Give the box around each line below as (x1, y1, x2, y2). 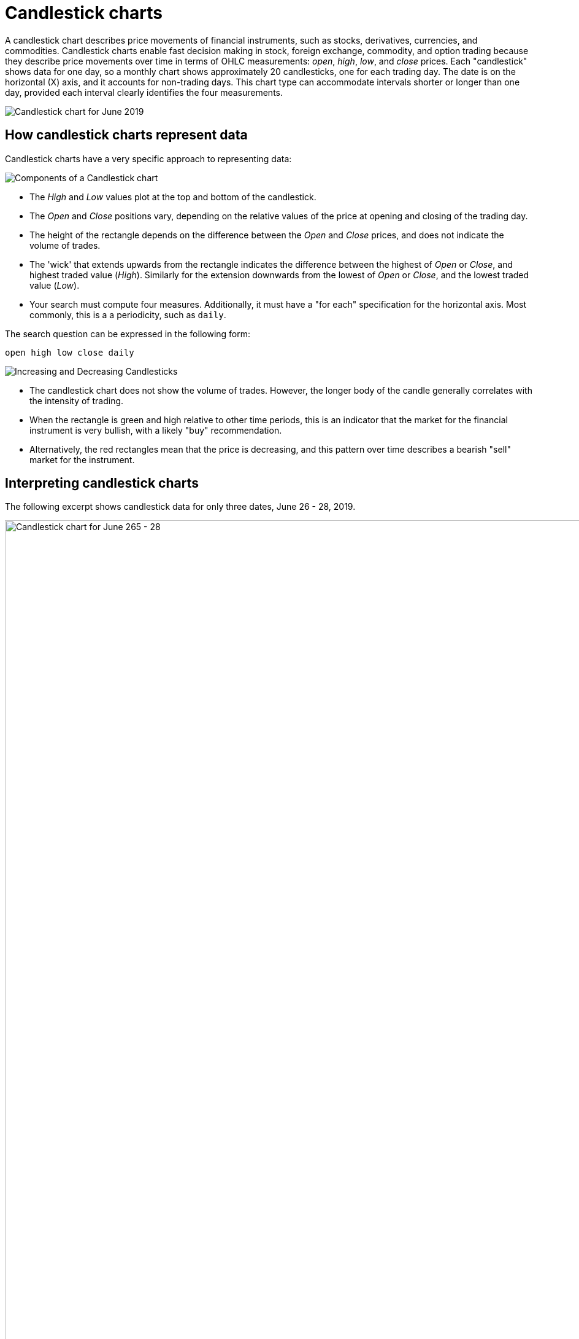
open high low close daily (5, 347, 134, 357)
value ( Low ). (29, 279, 80, 291)
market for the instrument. (29, 454, 135, 465)
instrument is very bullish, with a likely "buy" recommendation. (29, 424, 282, 435)
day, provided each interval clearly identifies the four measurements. (5, 87, 283, 98)
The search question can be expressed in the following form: (5, 328, 251, 339)
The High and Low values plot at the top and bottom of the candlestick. (29, 191, 316, 202)
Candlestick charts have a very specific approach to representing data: (5, 153, 292, 164)
